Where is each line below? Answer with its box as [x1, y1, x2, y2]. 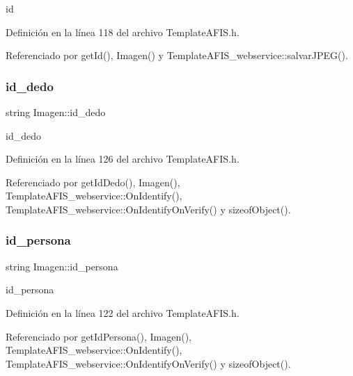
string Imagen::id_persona [6, 259, 118, 273]
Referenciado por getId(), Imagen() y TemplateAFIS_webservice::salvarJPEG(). [6, 48, 348, 63]
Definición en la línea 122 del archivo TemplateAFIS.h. [6, 305, 240, 320]
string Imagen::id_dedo [6, 105, 106, 119]
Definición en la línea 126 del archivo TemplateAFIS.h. [6, 152, 240, 166]
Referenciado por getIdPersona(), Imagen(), [6, 329, 191, 343]
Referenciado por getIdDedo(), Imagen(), [6, 174, 180, 189]
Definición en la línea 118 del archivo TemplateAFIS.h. [6, 24, 240, 39]
